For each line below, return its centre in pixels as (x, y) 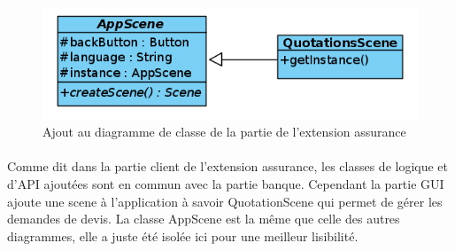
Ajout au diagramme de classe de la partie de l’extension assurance (224, 132)
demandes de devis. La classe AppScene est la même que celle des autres (204, 219)
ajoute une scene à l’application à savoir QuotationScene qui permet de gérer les (225, 201)
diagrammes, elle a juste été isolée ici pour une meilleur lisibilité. (183, 235)
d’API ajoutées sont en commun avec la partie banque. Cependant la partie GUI (226, 183)
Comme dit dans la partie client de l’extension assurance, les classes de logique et (228, 166)
